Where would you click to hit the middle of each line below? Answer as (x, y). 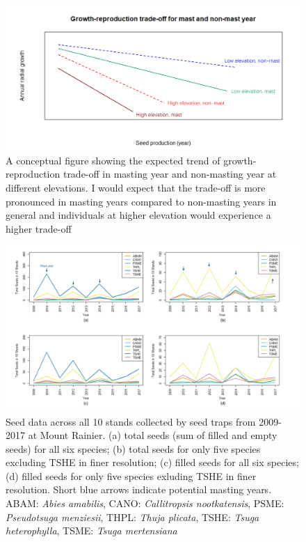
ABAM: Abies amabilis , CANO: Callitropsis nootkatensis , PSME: (145, 503)
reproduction (33, 174)
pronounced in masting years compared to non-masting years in (141, 201)
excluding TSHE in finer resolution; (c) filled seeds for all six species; (152, 462)
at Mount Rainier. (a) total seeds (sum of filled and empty (153, 435)
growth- (240, 160)
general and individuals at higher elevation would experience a (138, 215)
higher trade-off (39, 228)
